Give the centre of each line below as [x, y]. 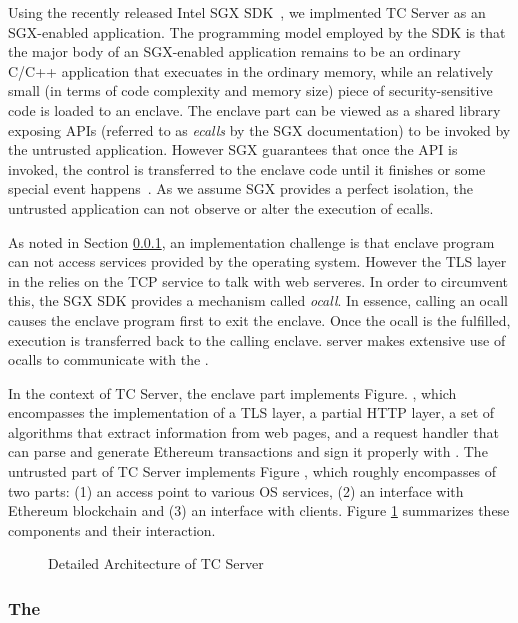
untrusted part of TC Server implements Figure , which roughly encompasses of [252, 471]
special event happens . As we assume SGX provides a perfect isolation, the [241, 188]
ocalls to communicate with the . [108, 359]
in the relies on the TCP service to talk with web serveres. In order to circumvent [258, 280]
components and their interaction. [112, 529]
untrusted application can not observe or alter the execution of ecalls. [221, 207]
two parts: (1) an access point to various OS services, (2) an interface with [236, 490]
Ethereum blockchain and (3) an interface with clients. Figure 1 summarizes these [259, 510]
